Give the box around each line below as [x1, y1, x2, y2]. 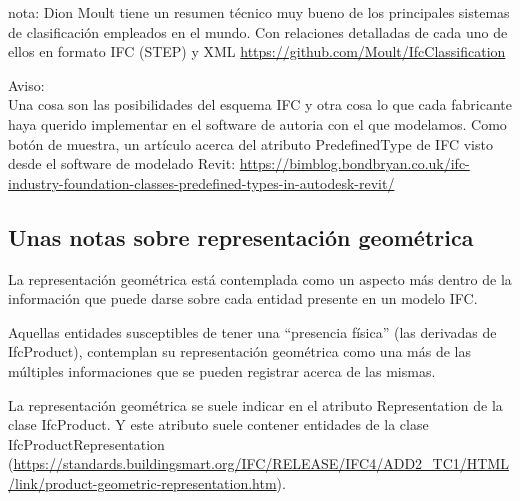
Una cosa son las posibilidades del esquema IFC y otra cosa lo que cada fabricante [8, 94, 512, 115]
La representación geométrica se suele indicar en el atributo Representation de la [8, 394, 503, 415]
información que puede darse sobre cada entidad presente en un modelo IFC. [8, 288, 478, 309]
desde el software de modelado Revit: [8, 153, 236, 174]
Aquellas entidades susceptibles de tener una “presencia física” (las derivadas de [8, 321, 497, 342]
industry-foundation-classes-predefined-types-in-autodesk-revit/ [8, 172, 395, 193]
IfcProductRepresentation [8, 433, 165, 454]
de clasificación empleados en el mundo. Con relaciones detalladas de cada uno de [8, 21, 508, 42]
